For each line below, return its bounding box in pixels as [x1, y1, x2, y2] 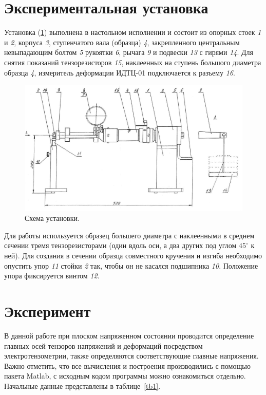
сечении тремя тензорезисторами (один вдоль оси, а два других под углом [4, 240, 237, 251]
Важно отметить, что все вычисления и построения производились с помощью [4, 360, 251, 371]
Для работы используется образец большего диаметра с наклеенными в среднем [4, 230, 255, 240]
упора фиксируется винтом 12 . [4, 270, 100, 281]
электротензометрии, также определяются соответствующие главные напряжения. [4, 350, 259, 361]
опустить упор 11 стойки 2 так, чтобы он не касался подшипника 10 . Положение [4, 260, 258, 271]
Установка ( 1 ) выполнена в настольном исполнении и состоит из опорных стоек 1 [4, 27, 261, 37]
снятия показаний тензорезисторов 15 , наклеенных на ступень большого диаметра [4, 57, 261, 67]
